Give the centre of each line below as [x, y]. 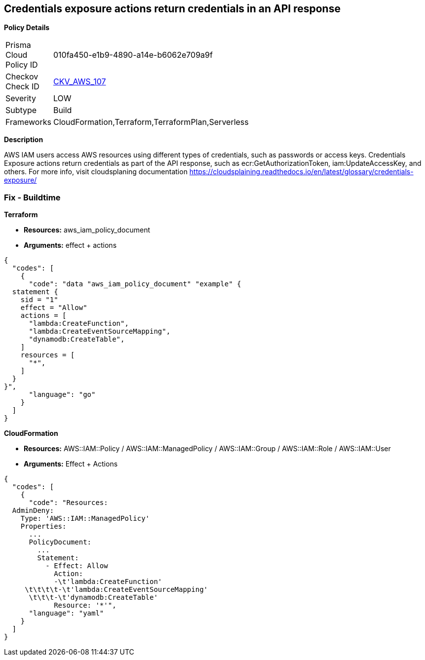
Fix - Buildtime [32, 197]
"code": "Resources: [68, 503]
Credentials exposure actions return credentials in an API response [172, 9]
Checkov [22, 77]
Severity [21, 98]
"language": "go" [62, 395]
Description [24, 140]
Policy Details [27, 28]
